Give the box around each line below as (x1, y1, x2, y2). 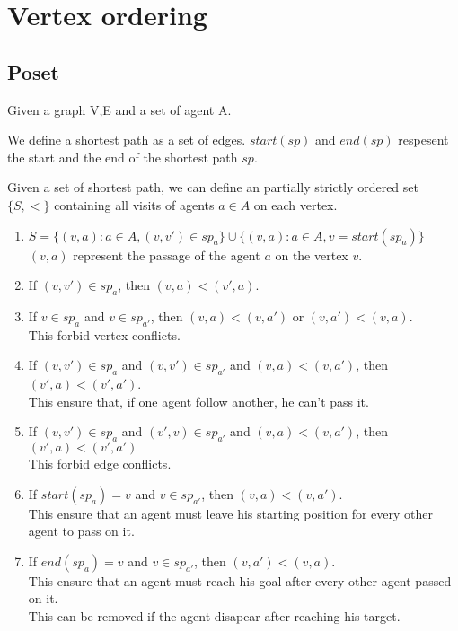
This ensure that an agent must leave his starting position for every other (28, 504, 433, 522)
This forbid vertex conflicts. (28, 325, 181, 344)
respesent (398, 130, 449, 149)
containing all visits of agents (54, 195, 215, 214)
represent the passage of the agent (73, 245, 260, 264)
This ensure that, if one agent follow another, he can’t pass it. (28, 391, 369, 410)
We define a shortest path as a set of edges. (7, 130, 246, 149)
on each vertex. (253, 195, 338, 214)
